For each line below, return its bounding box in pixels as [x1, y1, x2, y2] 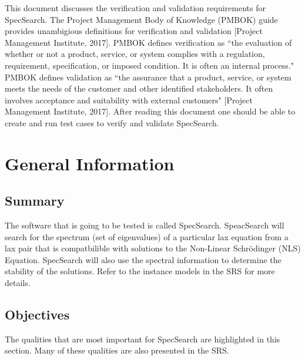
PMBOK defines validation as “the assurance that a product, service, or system [5, 70, 291, 83]
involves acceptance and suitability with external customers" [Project [5, 93, 253, 106]
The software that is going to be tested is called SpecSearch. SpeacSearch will [5, 219, 284, 231]
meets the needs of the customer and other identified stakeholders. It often [5, 82, 273, 95]
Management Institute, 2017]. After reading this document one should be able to [5, 105, 296, 117]
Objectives [5, 305, 70, 324]
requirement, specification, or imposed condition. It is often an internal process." [5, 59, 294, 71]
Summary [5, 191, 65, 210]
